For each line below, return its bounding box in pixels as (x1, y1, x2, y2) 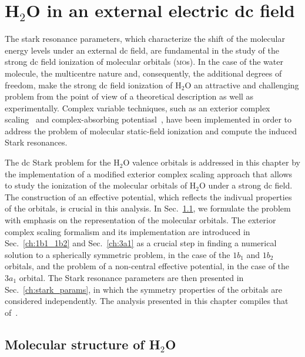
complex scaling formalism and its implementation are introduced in (5, 225, 250, 237)
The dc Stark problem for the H (5, 156, 120, 168)
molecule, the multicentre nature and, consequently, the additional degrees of (5, 67, 282, 79)
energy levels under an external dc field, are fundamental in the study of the (5, 44, 279, 56)
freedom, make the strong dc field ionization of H (5, 78, 182, 91)
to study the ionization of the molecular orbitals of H (5, 179, 196, 191)
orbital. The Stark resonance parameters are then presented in (19, 272, 244, 283)
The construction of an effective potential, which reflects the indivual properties (5, 190, 292, 203)
